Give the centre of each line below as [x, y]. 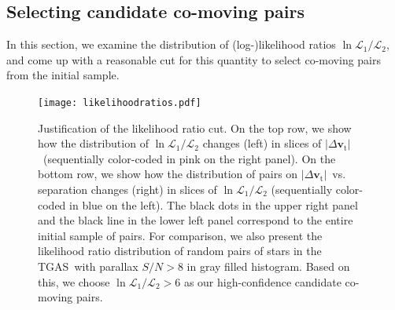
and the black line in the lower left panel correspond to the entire [196, 220]
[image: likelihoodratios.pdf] [120, 102]
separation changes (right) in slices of [127, 190]
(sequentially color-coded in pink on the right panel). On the [189, 158]
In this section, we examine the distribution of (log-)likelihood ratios [171, 44]
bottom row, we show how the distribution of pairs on [168, 174]
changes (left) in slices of [262, 143]
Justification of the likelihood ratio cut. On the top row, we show [195, 128]
